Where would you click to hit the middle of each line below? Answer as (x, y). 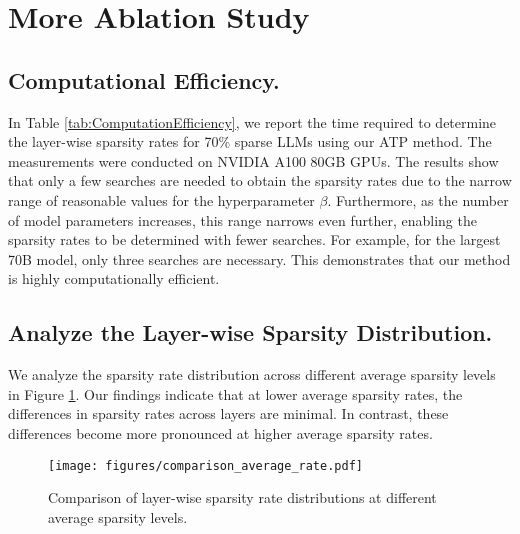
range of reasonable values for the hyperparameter (161, 199)
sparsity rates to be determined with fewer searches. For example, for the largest (254, 239)
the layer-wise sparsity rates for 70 (113, 141)
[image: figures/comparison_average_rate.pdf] (205, 465)
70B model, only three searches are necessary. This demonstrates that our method (259, 258)
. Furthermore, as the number (418, 199)
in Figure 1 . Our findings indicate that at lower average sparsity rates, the (235, 393)
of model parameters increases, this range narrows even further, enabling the (242, 219)
